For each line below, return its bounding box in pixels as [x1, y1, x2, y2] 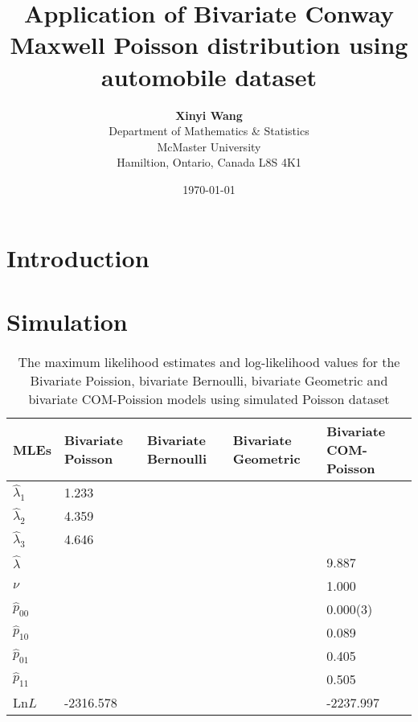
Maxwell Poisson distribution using [10, 28, 408, 61]
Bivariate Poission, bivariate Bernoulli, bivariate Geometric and [30, 370, 388, 390]
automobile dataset [100, 60, 318, 93]
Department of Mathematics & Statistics [109, 122, 309, 139]
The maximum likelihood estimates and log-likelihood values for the [18, 352, 400, 371]
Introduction [6, 241, 150, 274]
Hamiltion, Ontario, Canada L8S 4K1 [117, 154, 301, 171]
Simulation [6, 304, 128, 337]
